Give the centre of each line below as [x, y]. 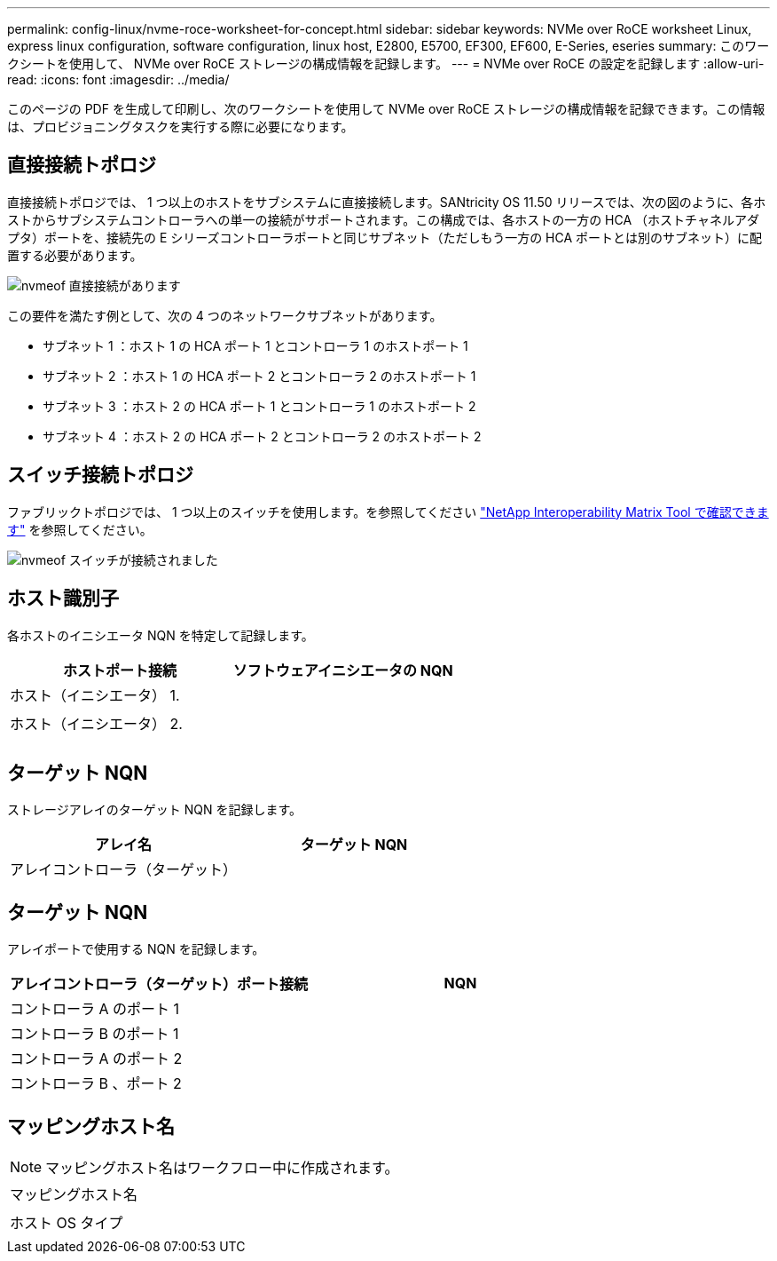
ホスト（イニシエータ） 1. [95, 695]
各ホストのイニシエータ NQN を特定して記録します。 [161, 635]
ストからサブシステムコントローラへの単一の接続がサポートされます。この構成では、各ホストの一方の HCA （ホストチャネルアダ [383, 219]
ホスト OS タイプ [67, 1223]
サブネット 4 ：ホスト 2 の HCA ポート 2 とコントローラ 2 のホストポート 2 [262, 436]
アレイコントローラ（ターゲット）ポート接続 [159, 984]
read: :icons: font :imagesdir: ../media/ [118, 79]
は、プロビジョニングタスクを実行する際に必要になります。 [181, 127]
